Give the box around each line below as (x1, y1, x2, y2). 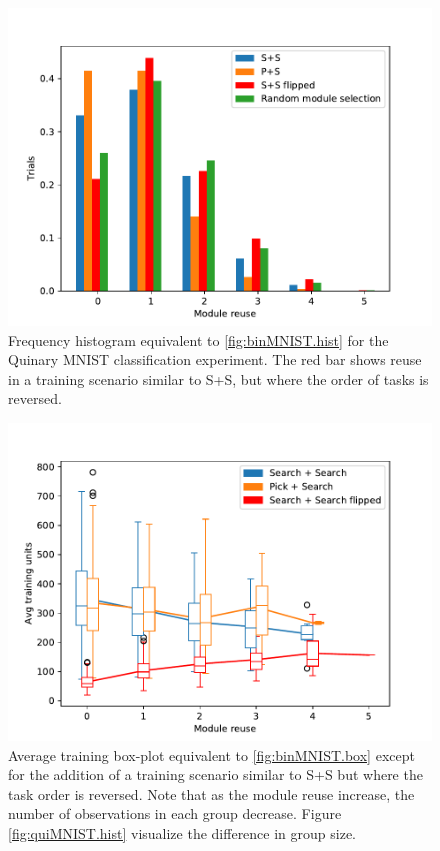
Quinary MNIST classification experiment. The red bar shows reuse (8, 349, 422, 370)
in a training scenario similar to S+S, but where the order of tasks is (8, 368, 429, 389)
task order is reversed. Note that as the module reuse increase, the (8, 783, 415, 804)
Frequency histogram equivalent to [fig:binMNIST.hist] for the (8, 329, 389, 350)
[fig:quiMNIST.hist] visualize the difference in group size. (8, 822, 356, 843)
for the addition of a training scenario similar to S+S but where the (8, 764, 423, 785)
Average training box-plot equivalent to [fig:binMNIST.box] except (8, 744, 415, 765)
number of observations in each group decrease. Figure (8, 803, 342, 824)
